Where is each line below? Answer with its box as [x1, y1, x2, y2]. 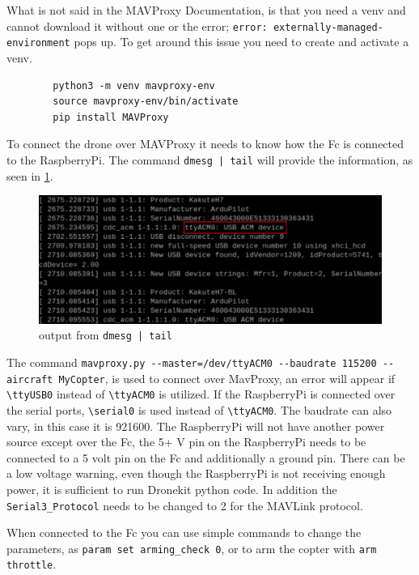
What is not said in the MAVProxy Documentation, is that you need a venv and [6, 2, 406, 18]
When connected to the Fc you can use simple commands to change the [6, 524, 362, 541]
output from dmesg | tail [39, 326, 172, 343]
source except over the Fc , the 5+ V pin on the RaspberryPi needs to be [6, 433, 366, 450]
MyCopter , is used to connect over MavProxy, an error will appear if [58, 369, 396, 386]
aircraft [6, 373, 53, 385]
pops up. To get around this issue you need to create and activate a [74, 33, 409, 50]
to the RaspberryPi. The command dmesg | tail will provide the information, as [6, 151, 413, 168]
